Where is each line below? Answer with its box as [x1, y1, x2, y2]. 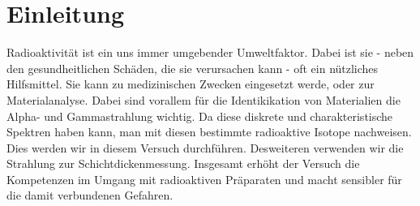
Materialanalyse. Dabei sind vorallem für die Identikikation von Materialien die [6, 91, 401, 108]
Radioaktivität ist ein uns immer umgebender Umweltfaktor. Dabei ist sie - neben [6, 44, 414, 61]
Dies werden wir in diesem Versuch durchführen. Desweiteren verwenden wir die [6, 139, 404, 156]
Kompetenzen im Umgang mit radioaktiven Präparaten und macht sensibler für [6, 170, 402, 187]
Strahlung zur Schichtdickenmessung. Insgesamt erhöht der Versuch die [6, 155, 360, 172]
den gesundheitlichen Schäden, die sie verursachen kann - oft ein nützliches [6, 59, 379, 76]
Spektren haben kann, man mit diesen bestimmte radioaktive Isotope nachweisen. [6, 123, 412, 140]
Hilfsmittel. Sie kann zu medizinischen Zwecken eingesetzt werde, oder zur [6, 75, 375, 92]
